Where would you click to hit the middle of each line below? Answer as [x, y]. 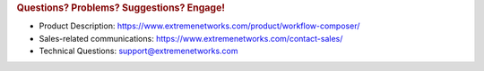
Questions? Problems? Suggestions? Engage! [121, 8]
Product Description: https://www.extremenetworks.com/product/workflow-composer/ [199, 26]
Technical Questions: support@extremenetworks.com [138, 51]
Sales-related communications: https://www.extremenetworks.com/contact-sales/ [191, 38]
